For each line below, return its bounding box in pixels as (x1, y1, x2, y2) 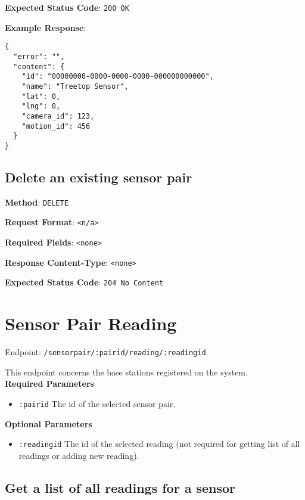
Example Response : (5, 21, 86, 33)
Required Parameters (5, 377, 94, 390)
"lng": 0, (21, 102, 61, 111)
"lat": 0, (21, 92, 61, 101)
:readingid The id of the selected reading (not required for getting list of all (18, 437, 300, 450)
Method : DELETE (5, 195, 69, 208)
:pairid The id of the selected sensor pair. (18, 397, 176, 409)
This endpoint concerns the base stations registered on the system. (5, 365, 248, 378)
